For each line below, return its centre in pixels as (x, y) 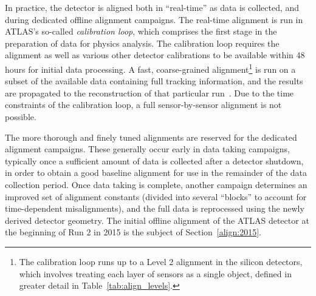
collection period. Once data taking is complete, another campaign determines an (156, 184)
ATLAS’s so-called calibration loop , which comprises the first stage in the (141, 31)
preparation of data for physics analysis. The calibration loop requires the (142, 43)
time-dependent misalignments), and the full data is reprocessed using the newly (155, 208)
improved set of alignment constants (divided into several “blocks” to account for (156, 196)
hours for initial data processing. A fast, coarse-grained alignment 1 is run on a (150, 68)
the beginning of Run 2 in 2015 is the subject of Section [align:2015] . (133, 232)
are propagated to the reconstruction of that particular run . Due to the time (149, 92)
